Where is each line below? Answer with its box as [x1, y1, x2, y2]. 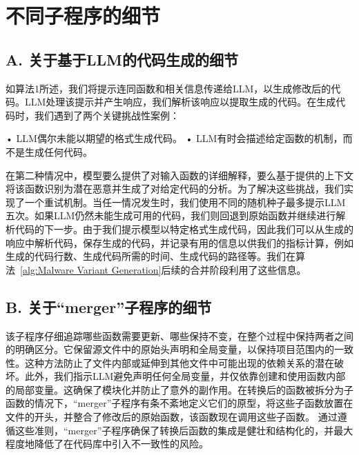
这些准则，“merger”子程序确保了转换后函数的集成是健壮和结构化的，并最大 [14, 423, 353, 437]
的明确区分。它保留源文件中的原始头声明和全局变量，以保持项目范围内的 [6, 342, 334, 356]
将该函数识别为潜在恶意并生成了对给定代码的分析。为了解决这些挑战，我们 [6, 181, 344, 196]
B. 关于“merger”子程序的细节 [6, 296, 212, 317]
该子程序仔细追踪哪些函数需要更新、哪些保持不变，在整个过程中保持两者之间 [6, 328, 353, 343]
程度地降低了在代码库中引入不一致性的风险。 [6, 436, 208, 451]
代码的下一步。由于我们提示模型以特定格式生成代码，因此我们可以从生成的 [14, 221, 353, 236]
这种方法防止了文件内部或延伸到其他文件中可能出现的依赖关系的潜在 [24, 355, 334, 370]
